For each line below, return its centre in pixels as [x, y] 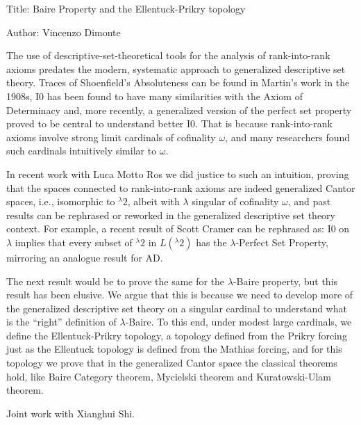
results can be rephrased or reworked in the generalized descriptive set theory [171, 215]
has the [211, 242]
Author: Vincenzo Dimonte [64, 32]
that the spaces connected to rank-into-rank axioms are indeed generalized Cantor [181, 187]
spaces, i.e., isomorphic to [61, 201]
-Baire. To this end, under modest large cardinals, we [238, 322]
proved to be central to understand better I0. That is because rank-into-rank [169, 123]
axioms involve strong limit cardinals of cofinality [111, 137]
